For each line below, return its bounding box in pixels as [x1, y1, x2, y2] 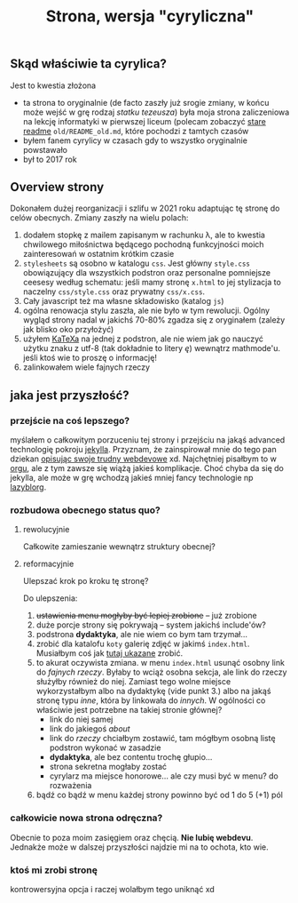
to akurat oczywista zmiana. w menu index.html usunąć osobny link [35, 658, 285, 668]
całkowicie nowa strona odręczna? [10, 811, 163, 824]
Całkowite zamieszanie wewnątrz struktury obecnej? [22, 541, 216, 552]
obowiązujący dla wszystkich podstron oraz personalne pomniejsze [22, 268, 271, 278]
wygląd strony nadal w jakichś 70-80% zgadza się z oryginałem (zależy [22, 315, 286, 325]
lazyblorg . [10, 482, 47, 492]
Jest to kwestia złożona [10, 80, 97, 91]
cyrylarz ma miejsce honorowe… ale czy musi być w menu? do [49, 771, 278, 781]
